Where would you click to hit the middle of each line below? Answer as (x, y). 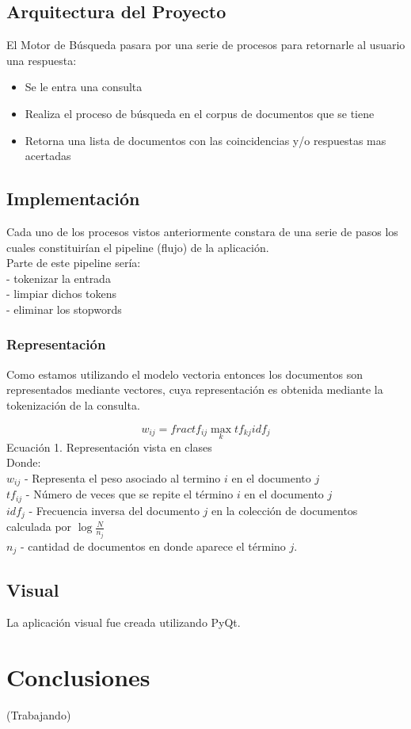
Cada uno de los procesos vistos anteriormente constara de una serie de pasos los (202, 231)
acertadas (48, 156)
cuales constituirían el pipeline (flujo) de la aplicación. (138, 247)
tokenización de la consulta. (73, 405)
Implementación (73, 198)
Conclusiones (78, 677)
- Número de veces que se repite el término (129, 494)
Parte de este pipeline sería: (74, 263)
